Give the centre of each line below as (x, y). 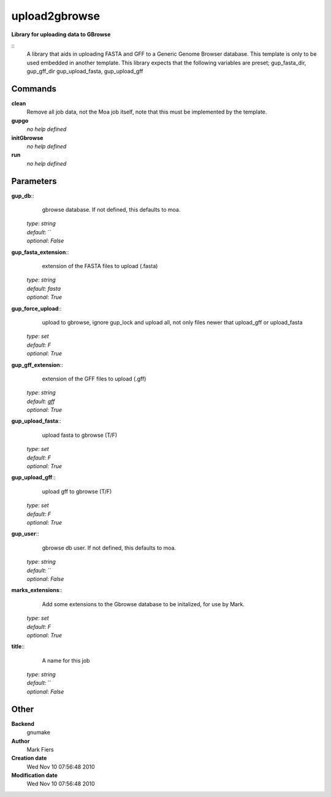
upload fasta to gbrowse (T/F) (80, 435)
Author (21, 741)
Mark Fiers (40, 749)
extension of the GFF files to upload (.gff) (94, 379)
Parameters (34, 181)
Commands (34, 89)
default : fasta (44, 288)
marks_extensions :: (37, 590)
